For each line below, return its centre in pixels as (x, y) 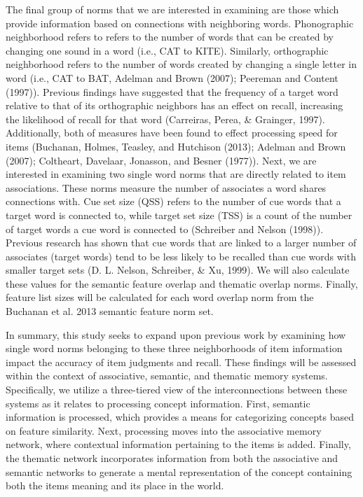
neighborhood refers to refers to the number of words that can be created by (170, 37)
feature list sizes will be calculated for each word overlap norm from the (160, 297)
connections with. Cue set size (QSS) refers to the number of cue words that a (173, 201)
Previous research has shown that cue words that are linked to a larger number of (181, 243)
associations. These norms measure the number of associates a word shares (166, 187)
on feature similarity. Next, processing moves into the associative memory (164, 430)
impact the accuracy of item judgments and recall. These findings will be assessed (181, 362)
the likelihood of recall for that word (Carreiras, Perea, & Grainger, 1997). (165, 119)
